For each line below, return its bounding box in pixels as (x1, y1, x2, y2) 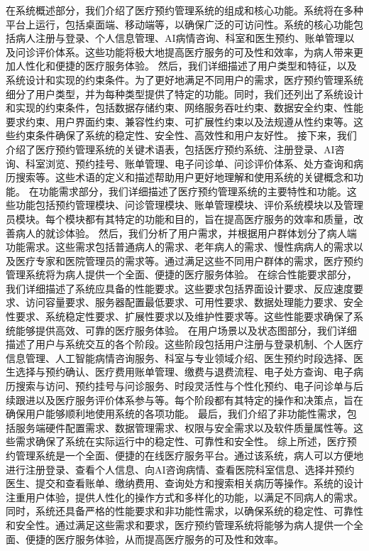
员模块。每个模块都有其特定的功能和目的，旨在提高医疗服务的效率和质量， (6, 211, 353, 226)
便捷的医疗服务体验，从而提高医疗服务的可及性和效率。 (25, 531, 284, 546)
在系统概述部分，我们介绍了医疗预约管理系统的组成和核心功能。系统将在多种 (6, 3, 363, 17)
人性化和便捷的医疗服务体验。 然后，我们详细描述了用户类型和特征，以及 (15, 58, 357, 73)
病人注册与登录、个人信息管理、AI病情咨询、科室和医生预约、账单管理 (15, 31, 345, 45)
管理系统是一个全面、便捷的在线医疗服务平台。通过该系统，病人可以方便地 (15, 448, 363, 462)
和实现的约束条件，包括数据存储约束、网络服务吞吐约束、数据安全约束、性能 (6, 100, 363, 115)
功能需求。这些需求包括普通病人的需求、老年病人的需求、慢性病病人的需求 (6, 239, 353, 254)
